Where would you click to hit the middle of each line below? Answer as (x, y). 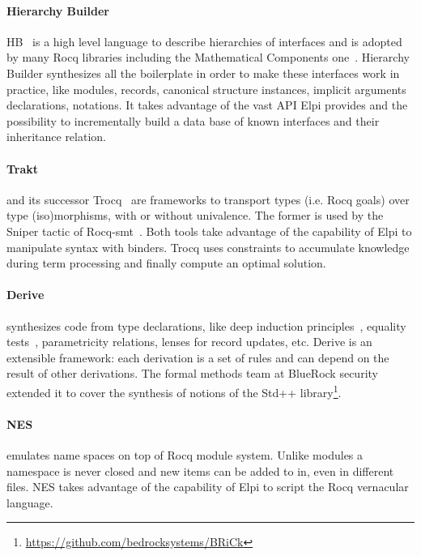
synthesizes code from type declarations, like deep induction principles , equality (206, 325)
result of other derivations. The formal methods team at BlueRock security (192, 373)
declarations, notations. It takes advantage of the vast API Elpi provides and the (207, 105)
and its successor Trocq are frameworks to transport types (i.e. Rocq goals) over (208, 199)
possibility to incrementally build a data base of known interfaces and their (193, 120)
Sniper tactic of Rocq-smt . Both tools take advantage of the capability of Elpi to (209, 231)
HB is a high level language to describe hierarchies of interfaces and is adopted (204, 41)
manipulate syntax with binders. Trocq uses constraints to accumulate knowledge (208, 247)
